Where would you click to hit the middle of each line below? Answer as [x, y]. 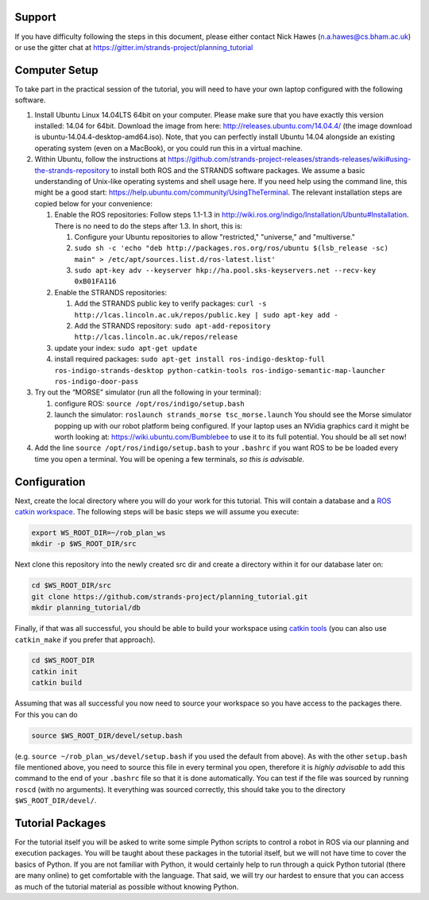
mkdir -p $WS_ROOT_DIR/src [84, 544]
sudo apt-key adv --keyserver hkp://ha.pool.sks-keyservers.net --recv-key [225, 271]
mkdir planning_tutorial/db [86, 608]
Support [35, 17]
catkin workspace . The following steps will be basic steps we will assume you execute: [157, 512]
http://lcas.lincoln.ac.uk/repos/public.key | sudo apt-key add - [207, 315]
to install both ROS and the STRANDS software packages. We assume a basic [238, 170]
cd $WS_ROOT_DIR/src [71, 586]
